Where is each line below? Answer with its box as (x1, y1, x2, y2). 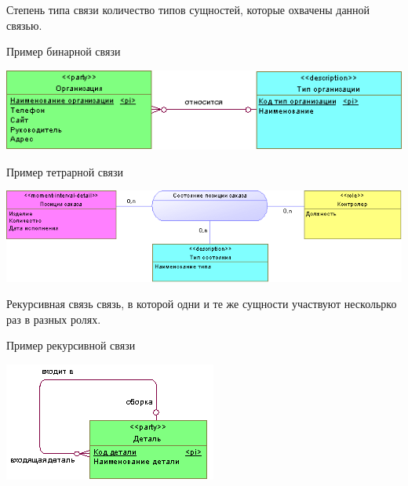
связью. (6, 16, 42, 33)
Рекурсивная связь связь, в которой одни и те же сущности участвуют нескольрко (6, 296, 397, 312)
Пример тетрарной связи (6, 163, 123, 180)
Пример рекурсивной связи (6, 337, 136, 354)
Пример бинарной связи (6, 43, 121, 60)
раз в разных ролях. (6, 310, 101, 327)
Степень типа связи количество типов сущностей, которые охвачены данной (6, 2, 370, 17)
